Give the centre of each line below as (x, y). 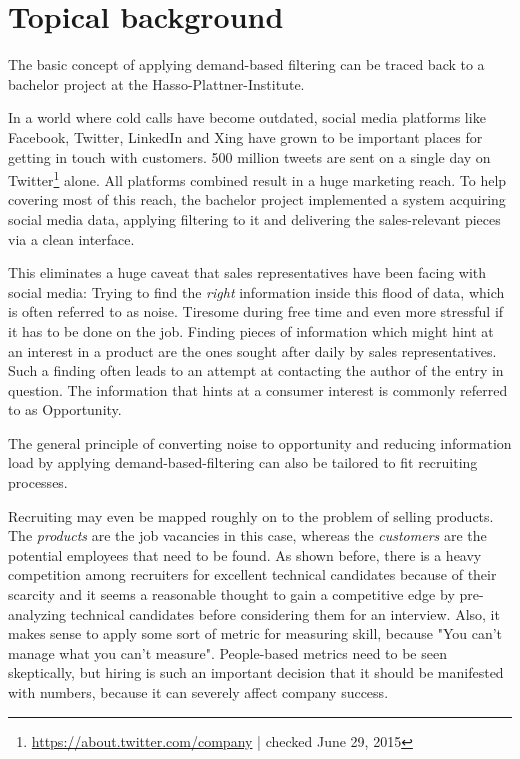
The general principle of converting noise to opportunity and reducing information (260, 442)
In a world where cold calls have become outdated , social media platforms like (247, 117)
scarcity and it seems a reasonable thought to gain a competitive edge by (231, 594)
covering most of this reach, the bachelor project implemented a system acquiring (257, 199)
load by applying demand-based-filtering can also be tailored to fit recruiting (243, 462)
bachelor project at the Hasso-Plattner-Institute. (156, 83)
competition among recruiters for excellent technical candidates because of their (252, 574)
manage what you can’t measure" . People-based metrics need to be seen (227, 652)
